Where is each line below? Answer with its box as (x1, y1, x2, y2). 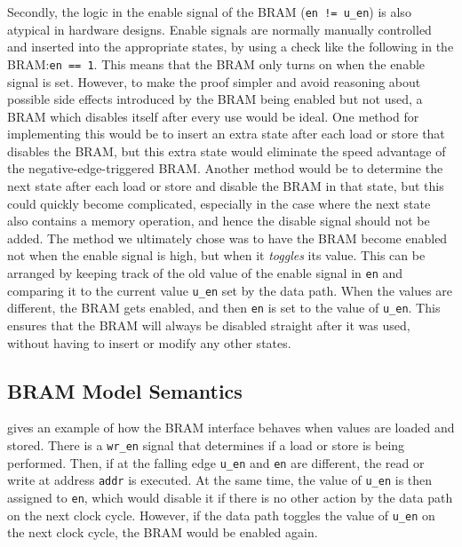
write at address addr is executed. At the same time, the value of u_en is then (7, 471, 433, 489)
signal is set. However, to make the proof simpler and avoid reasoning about (7, 72, 421, 91)
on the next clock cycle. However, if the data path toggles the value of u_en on (7, 505, 435, 524)
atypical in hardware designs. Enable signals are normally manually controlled (7, 20, 432, 38)
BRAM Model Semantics (7, 377, 243, 404)
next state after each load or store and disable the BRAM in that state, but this (7, 177, 444, 195)
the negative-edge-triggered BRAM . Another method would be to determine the (7, 159, 443, 178)
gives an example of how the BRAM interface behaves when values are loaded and (7, 418, 455, 437)
